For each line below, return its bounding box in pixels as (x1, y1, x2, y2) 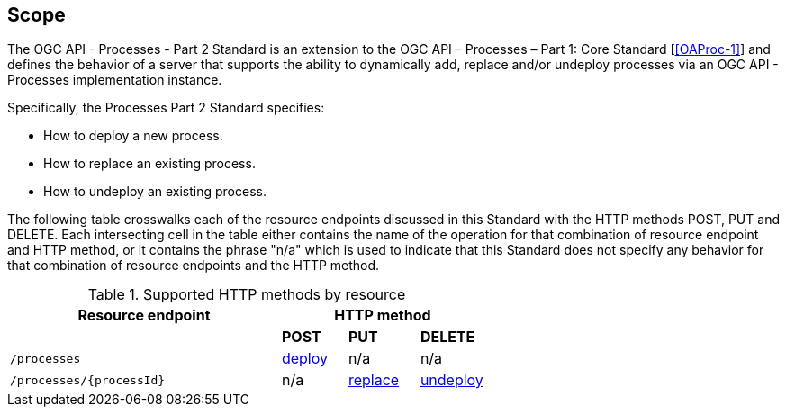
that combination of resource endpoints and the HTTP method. (7, 257, 380, 274)
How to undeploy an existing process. (43, 184, 267, 200)
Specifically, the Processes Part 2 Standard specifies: (7, 100, 325, 116)
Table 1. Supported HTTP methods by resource (87, 285, 406, 304)
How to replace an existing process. (43, 156, 256, 172)
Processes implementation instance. (7, 72, 222, 88)
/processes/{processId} (10, 373, 166, 387)
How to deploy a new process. (43, 128, 223, 144)
